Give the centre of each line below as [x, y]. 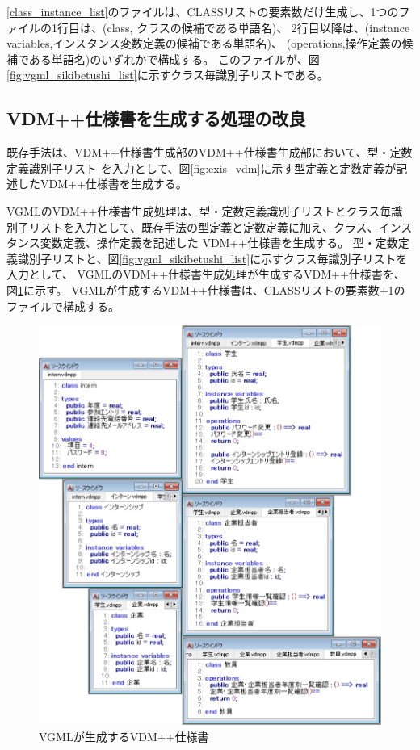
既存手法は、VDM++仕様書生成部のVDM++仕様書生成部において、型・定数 [210, 152]
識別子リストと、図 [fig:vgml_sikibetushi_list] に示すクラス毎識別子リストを [212, 258]
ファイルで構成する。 [63, 306]
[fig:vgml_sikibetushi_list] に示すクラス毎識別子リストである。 [168, 75]
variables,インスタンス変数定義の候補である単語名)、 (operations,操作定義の [204, 43]
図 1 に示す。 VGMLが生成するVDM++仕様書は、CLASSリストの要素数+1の [206, 289]
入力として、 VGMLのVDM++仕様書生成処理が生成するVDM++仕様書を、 [206, 274]
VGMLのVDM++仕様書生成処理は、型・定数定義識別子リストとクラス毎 [199, 210]
